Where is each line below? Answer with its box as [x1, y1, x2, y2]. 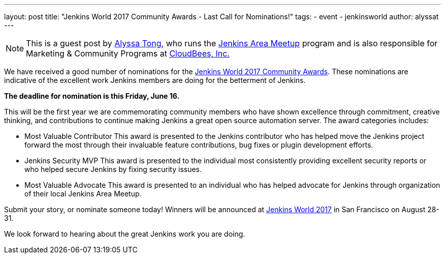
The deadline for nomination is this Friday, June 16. [4, 92, 180, 100]
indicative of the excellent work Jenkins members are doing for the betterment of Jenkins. [4, 76, 306, 84]
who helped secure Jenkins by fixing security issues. [24, 165, 202, 174]
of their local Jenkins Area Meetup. [24, 189, 142, 198]
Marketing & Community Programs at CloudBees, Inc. [26, 48, 230, 59]
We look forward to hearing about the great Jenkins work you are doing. [4, 230, 245, 238]
